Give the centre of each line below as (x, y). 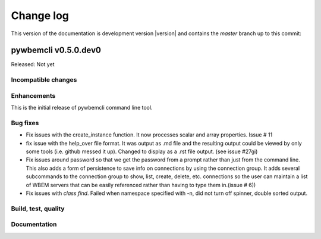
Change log (40, 15)
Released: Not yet (33, 64)
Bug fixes (25, 123)
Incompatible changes (44, 80)
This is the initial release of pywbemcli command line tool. (82, 108)
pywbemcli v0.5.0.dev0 (56, 50)
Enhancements (33, 95)
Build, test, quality (38, 209)
